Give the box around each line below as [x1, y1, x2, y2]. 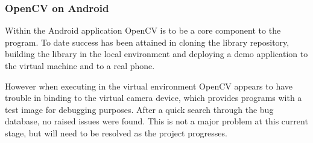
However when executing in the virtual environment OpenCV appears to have [5, 79, 293, 92]
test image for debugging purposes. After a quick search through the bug [5, 103, 274, 115]
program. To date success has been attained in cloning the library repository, [5, 35, 289, 48]
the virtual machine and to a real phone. [5, 59, 155, 71]
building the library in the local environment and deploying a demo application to [5, 47, 308, 60]
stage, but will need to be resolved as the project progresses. [5, 126, 227, 139]
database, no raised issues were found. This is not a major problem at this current [5, 115, 308, 127]
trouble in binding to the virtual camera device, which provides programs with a [5, 91, 302, 104]
